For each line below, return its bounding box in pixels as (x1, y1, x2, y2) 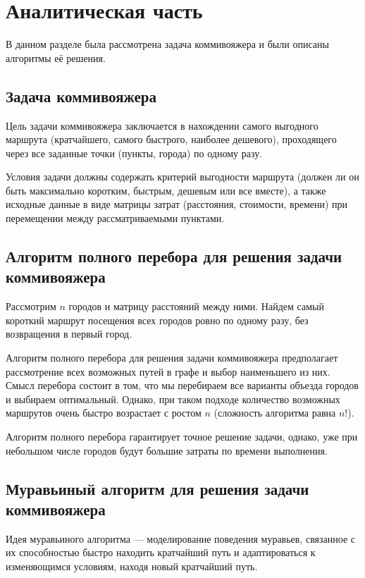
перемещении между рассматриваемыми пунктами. (6, 211, 225, 226)
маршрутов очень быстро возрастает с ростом (6, 405, 202, 420)
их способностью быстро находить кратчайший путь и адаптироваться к (6, 545, 316, 560)
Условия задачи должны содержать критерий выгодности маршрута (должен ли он (6, 169, 359, 184)
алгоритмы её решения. (6, 50, 106, 65)
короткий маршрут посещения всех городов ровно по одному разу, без (6, 312, 309, 327)
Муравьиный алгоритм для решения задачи (6, 477, 309, 499)
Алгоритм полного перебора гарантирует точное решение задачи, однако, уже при (6, 429, 358, 444)
